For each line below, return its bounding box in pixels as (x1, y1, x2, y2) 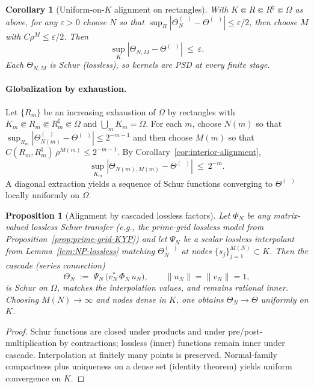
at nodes (181, 244, 212, 257)
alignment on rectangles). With (114, 3, 229, 15)
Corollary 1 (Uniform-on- (5, 3, 105, 15)
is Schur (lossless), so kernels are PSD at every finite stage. (49, 58, 270, 71)
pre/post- (228, 324, 263, 337)
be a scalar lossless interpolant (183, 232, 295, 245)
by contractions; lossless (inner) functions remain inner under (59, 336, 285, 349)
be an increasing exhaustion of (43, 105, 156, 118)
